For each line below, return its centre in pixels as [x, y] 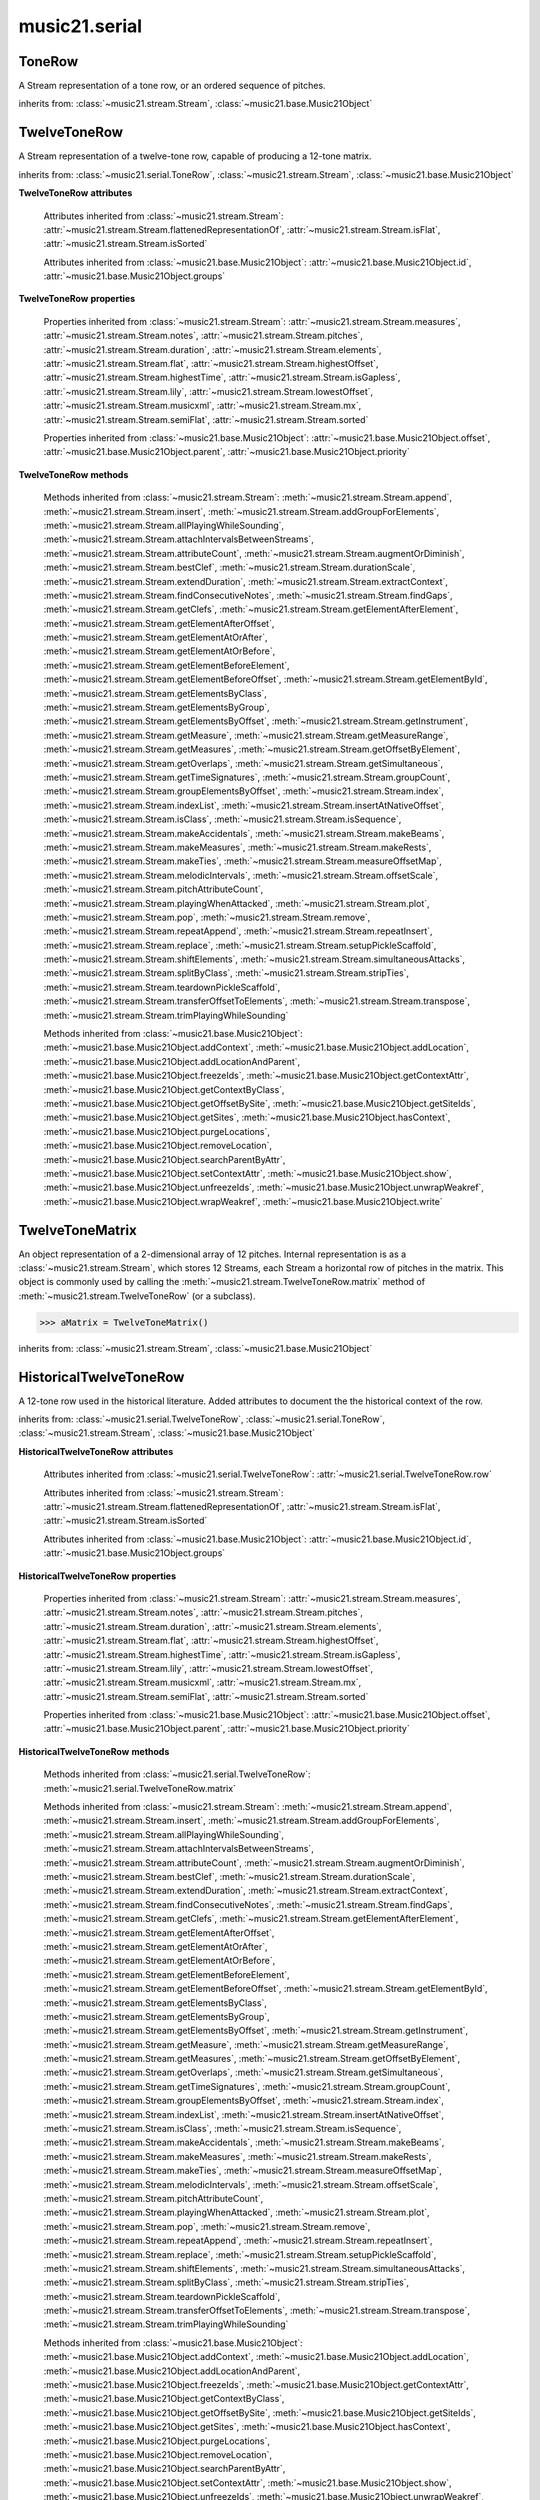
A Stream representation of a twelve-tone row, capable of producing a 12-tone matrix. [195, 156]
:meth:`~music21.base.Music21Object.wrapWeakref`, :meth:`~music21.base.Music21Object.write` [243, 1201]
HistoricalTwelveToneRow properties [97, 1576]
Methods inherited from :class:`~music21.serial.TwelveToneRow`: [177, 1774]
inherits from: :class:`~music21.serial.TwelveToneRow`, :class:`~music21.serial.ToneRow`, [201, 1419]
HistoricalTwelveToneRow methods [94, 1751]
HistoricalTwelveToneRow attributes [96, 1451]
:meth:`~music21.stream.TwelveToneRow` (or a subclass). [137, 1296]
